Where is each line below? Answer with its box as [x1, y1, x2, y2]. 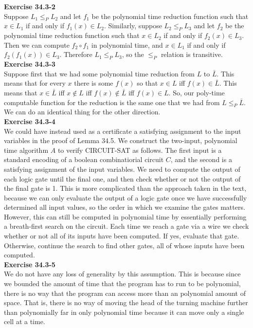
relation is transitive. [161, 49, 223, 59]
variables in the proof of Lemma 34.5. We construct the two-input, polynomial [4, 135, 237, 146]
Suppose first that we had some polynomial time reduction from [4, 68, 195, 78]
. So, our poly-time [168, 87, 225, 97]
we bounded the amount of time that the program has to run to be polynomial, [4, 278, 241, 289]
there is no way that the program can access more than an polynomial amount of [4, 288, 246, 298]
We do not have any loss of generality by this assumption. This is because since [4, 269, 241, 279]
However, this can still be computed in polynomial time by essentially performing [4, 211, 247, 221]
